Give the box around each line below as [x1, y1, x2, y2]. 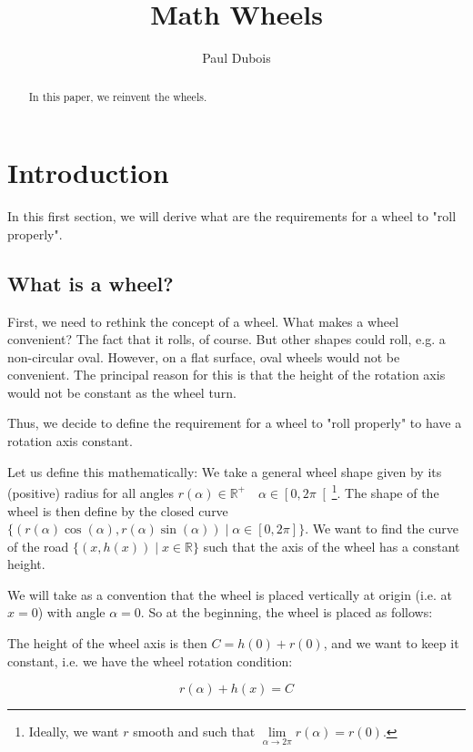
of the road [7, 536, 69, 555]
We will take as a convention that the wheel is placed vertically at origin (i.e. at [7, 584, 453, 604]
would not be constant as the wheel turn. [7, 382, 236, 401]
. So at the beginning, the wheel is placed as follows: [140, 603, 433, 622]
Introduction [7, 154, 169, 191]
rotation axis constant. [7, 432, 133, 451]
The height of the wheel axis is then [7, 634, 207, 653]
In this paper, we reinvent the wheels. [28, 88, 207, 104]
